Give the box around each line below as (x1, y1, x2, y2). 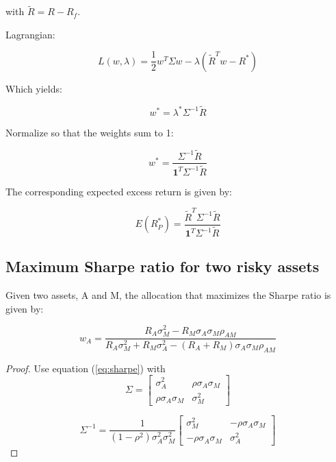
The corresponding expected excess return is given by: (5, 184, 233, 198)
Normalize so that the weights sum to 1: (5, 125, 174, 139)
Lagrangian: (5, 27, 55, 41)
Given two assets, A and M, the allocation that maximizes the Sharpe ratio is (5, 288, 331, 302)
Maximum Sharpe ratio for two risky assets (5, 256, 320, 277)
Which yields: (5, 81, 62, 95)
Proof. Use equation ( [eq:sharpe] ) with (5, 361, 166, 375)
